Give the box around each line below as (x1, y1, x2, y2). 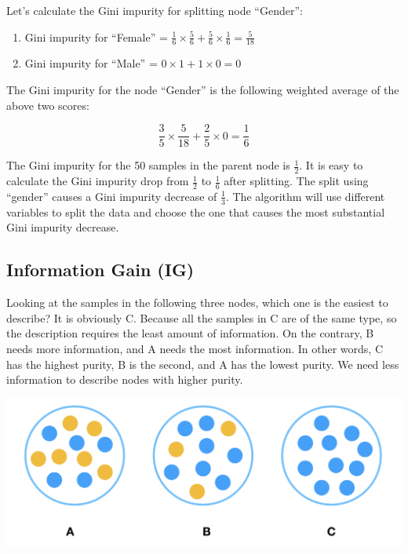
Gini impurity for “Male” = (24, 55, 158, 71)
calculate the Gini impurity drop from (6, 173, 189, 189)
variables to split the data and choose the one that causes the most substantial (6, 203, 385, 220)
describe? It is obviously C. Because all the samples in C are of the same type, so (6, 309, 397, 326)
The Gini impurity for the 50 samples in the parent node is (6, 157, 290, 173)
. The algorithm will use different (225, 188, 385, 204)
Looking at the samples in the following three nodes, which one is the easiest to (6, 294, 388, 311)
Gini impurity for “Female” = (24, 28, 168, 45)
